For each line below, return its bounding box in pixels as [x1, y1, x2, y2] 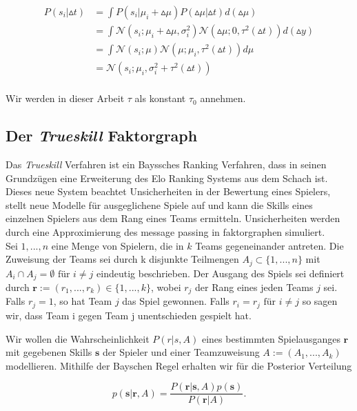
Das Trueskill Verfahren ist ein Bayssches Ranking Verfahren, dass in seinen [6, 157, 327, 171]
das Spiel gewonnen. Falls [122, 294, 229, 308]
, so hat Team [53, 294, 112, 308]
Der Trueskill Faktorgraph [6, 125, 198, 146]
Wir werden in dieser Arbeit [6, 91, 125, 106]
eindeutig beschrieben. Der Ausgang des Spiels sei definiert [96, 265, 345, 280]
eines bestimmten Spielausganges [201, 331, 340, 345]
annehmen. [200, 91, 246, 106]
